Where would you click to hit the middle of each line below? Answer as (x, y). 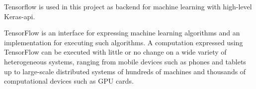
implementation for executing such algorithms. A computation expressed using (124, 42)
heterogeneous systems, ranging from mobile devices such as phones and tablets (125, 61)
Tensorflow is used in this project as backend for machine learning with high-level (128, 6)
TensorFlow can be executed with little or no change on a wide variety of (115, 52)
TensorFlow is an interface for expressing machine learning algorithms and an (122, 33)
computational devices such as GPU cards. (69, 81)
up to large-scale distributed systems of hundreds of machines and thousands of (125, 71)
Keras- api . (20, 16)
